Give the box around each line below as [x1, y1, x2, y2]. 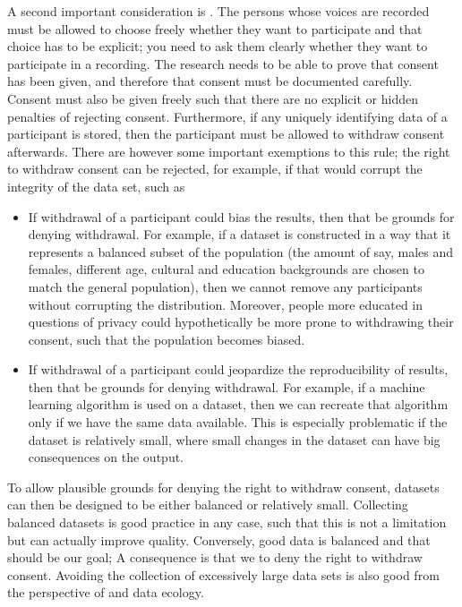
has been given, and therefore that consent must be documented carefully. [7, 72, 413, 90]
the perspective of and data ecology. [7, 583, 204, 602]
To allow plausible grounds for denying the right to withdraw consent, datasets [7, 477, 440, 496]
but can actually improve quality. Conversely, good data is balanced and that [7, 530, 431, 549]
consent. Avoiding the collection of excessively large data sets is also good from [7, 565, 440, 584]
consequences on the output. [28, 448, 184, 466]
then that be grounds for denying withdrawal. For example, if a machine [28, 377, 425, 396]
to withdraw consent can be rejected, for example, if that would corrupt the [7, 159, 423, 178]
